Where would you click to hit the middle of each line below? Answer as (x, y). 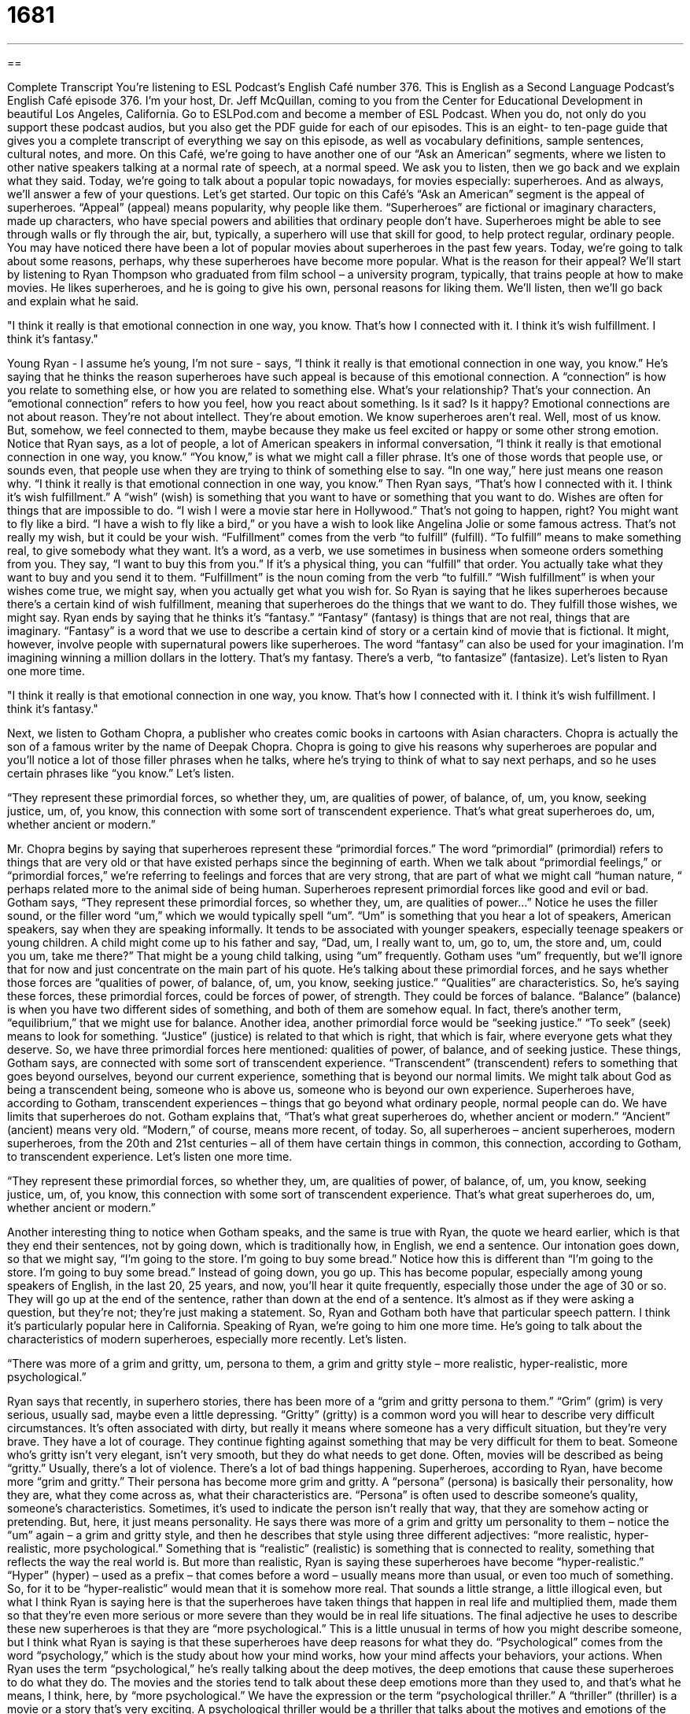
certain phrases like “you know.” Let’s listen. (121, 773)
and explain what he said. (73, 301)
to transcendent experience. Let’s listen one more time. (150, 1156)
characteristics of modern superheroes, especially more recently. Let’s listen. (207, 1339)
